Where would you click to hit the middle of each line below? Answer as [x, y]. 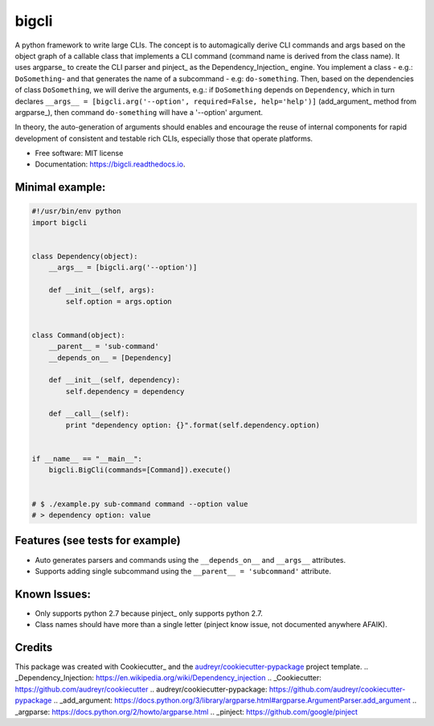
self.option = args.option [119, 301]
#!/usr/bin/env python [76, 211]
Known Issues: [53, 594]
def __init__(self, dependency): [115, 380]
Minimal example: [60, 188]
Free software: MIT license [79, 154]
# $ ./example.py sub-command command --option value [140, 504]
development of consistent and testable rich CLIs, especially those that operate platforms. [164, 138]
